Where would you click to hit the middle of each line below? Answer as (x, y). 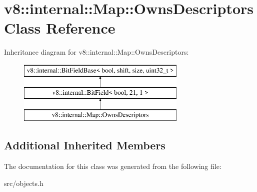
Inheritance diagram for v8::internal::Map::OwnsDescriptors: (96, 52)
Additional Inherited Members (85, 145)
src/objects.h (24, 183)
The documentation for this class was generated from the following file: (113, 166)
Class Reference (60, 28)
